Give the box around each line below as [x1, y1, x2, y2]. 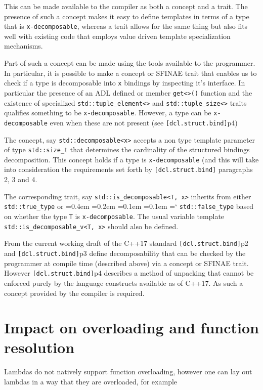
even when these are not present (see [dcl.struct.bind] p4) [50, 117, 238, 127]
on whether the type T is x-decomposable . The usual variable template [4, 211, 225, 222]
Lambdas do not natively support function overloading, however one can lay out [4, 366, 252, 377]
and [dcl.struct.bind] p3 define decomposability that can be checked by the [4, 248, 246, 258]
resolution [4, 337, 75, 358]
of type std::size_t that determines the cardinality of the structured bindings [4, 144, 250, 155]
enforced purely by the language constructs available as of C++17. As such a [4, 277, 243, 288]
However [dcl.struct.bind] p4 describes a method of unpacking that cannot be [4, 268, 254, 278]
